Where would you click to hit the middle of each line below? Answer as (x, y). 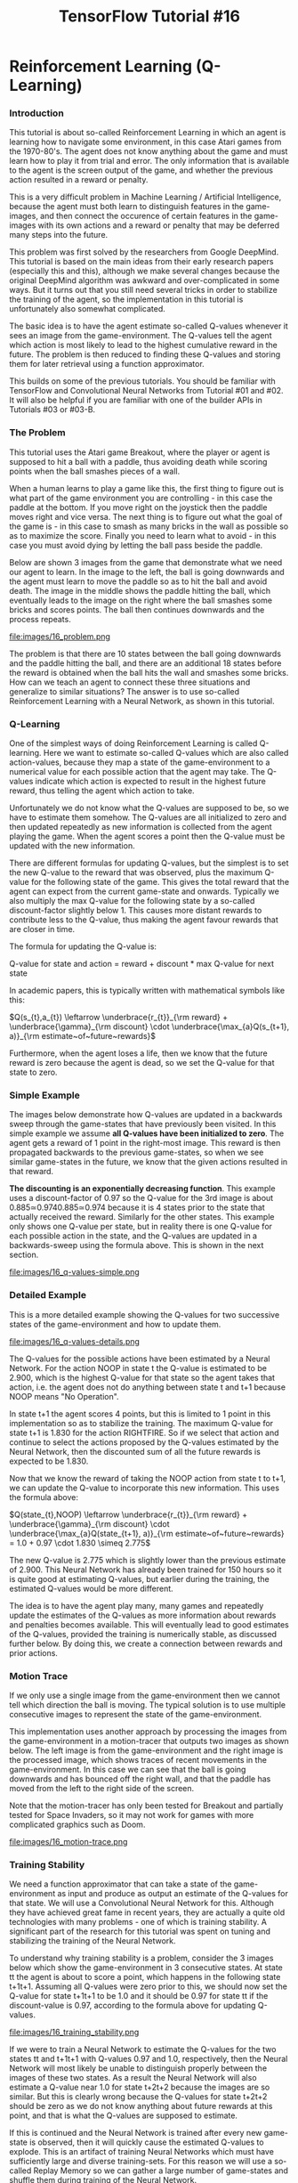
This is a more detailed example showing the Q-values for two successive (145, 1314)
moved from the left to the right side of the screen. (102, 1788)
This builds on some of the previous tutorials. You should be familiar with (142, 381)
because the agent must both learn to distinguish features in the (127, 207)
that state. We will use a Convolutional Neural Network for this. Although (141, 1903)
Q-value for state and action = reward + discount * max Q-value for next (141, 964)
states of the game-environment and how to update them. (115, 1324)
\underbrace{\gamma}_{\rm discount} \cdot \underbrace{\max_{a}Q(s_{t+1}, (149, 1027)
